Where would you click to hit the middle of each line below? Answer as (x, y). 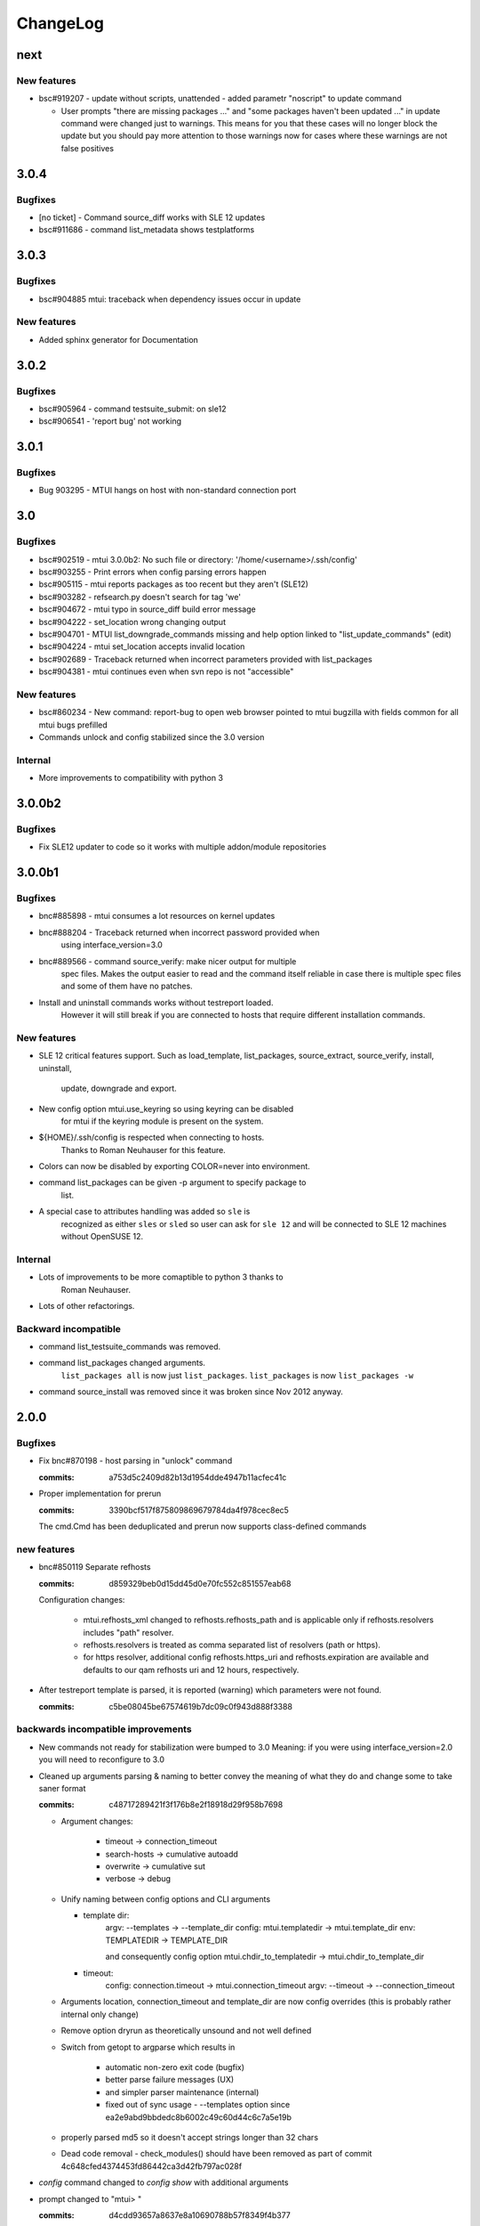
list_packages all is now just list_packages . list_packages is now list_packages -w (237, 1375)
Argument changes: (97, 1821)
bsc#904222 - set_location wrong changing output (132, 621)
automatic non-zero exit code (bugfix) (175, 2067)
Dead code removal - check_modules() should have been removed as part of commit (216, 2154)
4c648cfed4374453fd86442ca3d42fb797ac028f (152, 2166)
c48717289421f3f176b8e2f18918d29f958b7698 (196, 1805)
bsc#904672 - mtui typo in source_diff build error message (148, 609)
